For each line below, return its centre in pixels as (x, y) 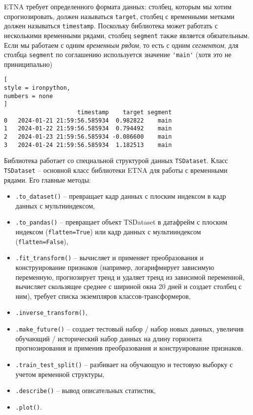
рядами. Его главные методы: (47, 179)
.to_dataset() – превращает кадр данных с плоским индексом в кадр (121, 196)
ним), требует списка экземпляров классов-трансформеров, (103, 296)
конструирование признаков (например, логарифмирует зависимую (115, 267)
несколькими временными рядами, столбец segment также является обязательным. (127, 35)
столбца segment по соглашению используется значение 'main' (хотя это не (118, 54)
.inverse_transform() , (51, 312)
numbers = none (29, 96)
